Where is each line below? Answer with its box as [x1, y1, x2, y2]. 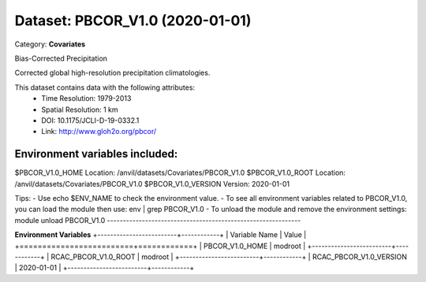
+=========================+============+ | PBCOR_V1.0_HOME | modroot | [14, 241, 306, 250]
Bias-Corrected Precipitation [14, 54, 108, 63]
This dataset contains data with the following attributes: [14, 83, 196, 92]
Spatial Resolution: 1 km [41, 105, 118, 114]
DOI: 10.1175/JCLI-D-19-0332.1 [41, 115, 140, 125]
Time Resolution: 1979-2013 [41, 94, 132, 103]
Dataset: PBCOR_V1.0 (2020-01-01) [14, 12, 252, 29]
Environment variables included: [14, 147, 178, 161]
